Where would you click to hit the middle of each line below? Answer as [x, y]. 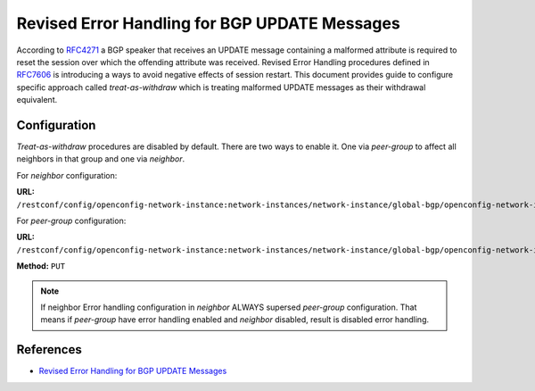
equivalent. [37, 100]
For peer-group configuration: [71, 220]
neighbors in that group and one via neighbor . [101, 159]
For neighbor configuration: [67, 175]
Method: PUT [41, 266]
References [49, 349]
